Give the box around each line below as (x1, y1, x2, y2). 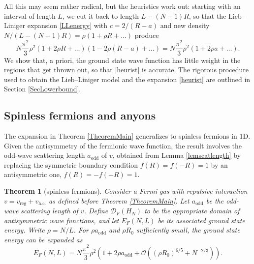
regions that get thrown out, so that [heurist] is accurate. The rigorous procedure (4, 64, 249, 75)
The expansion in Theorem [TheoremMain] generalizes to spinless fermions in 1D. (4, 131, 251, 141)
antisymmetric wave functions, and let (4, 215, 119, 225)
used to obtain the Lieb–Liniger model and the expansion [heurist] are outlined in (4, 74, 251, 84)
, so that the (189, 10, 226, 21)
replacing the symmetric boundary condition (4, 159, 138, 170)
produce (134, 29, 159, 40)
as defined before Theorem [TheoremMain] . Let (49, 195, 190, 205)
